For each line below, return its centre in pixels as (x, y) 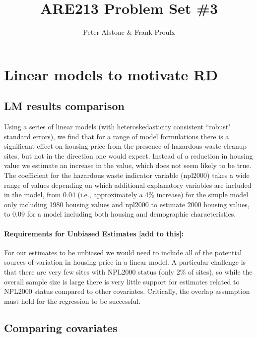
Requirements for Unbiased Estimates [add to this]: (94, 233)
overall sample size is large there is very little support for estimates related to (122, 281)
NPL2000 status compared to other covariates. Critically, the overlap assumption (127, 291)
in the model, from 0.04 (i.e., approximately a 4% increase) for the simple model (126, 195)
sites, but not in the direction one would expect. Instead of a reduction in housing (128, 155)
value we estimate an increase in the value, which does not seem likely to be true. (128, 165)
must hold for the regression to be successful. (72, 301)
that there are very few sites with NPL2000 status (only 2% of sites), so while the (128, 272)
